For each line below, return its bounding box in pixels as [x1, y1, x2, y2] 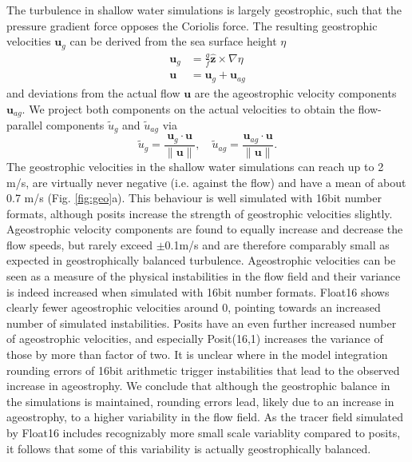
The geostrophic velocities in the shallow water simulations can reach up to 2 [6, 157, 384, 174]
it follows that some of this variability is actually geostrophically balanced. [6, 440, 371, 456]
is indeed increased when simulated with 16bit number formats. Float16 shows [6, 283, 390, 300]
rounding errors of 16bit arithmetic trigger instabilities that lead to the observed [6, 361, 400, 378]
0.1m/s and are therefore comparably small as [164, 236, 390, 253]
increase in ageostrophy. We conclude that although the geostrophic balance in [6, 377, 390, 394]
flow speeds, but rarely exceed [6, 236, 153, 253]
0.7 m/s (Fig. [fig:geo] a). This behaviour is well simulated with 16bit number [6, 189, 382, 206]
